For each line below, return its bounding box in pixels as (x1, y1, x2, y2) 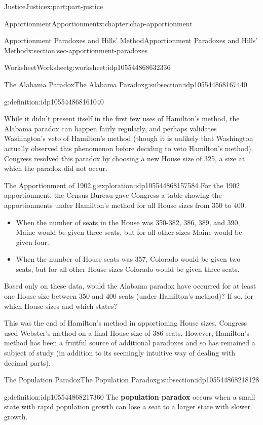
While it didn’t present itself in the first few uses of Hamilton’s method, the (4, 113, 240, 124)
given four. (16, 236, 49, 247)
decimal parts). (4, 357, 51, 368)
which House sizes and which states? (4, 300, 117, 311)
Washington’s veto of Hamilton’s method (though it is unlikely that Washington (4, 133, 253, 144)
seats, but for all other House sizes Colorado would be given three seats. (16, 263, 240, 274)
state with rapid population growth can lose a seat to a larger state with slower (4, 401, 250, 412)
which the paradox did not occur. (4, 163, 107, 173)
